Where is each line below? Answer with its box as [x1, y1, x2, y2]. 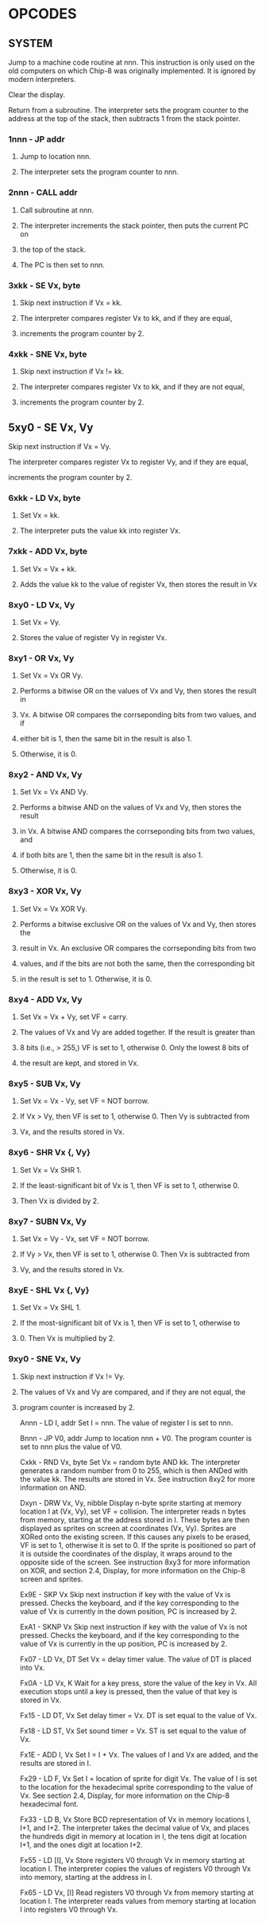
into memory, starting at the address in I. [19, 1872, 152, 1881]
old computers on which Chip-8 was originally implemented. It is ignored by [8, 66, 256, 76]
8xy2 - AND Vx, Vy [8, 769, 83, 780]
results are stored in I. [19, 1758, 91, 1768]
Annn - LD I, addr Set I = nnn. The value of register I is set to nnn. [19, 1418, 233, 1428]
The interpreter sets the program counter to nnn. [19, 167, 179, 177]
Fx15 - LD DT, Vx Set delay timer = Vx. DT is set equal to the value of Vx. [19, 1710, 257, 1720]
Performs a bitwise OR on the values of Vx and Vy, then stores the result [19, 686, 256, 696]
